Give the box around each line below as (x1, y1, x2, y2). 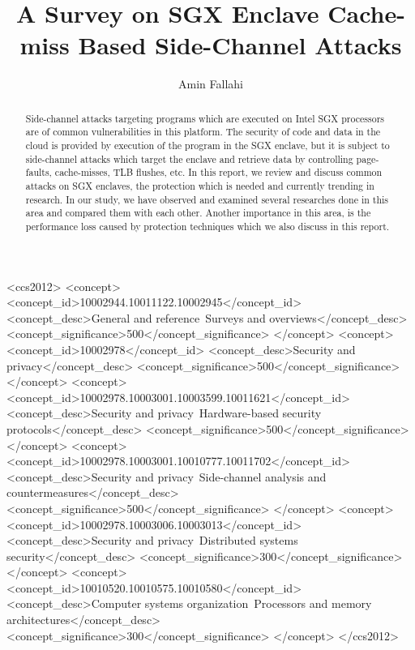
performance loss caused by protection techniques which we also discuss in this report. (25, 219, 390, 233)
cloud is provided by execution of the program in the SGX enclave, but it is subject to (25, 139, 390, 152)
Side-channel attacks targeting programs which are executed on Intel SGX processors (25, 111, 384, 125)
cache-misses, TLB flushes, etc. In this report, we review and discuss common (54, 165, 383, 179)
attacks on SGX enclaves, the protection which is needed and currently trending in (25, 178, 374, 192)
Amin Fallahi (178, 75, 243, 92)
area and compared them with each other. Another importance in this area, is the (25, 206, 371, 220)
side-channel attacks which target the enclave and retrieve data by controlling (25, 152, 353, 165)
